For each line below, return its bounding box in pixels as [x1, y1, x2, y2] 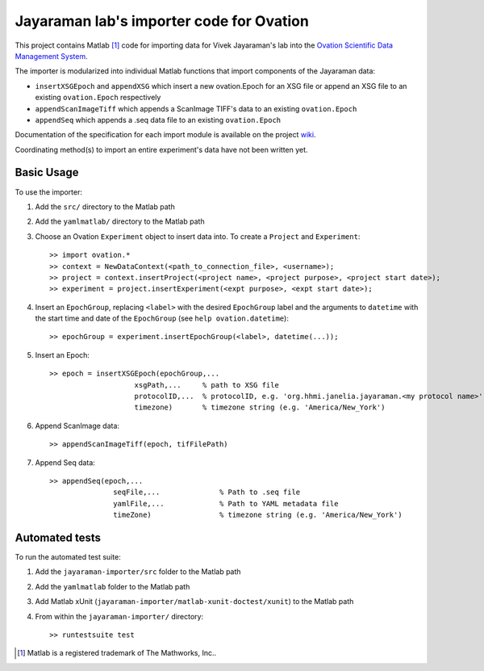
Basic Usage [15, 166, 79, 179]
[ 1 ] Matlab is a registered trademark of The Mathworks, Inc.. [17, 648, 217, 658]
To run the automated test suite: [15, 552, 121, 562]
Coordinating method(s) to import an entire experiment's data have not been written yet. [15, 145, 308, 154]
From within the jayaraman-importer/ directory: [35, 611, 204, 621]
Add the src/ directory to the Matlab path [35, 202, 175, 212]
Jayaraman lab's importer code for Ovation [15, 12, 310, 30]
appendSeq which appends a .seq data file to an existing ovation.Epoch [35, 115, 282, 124]
